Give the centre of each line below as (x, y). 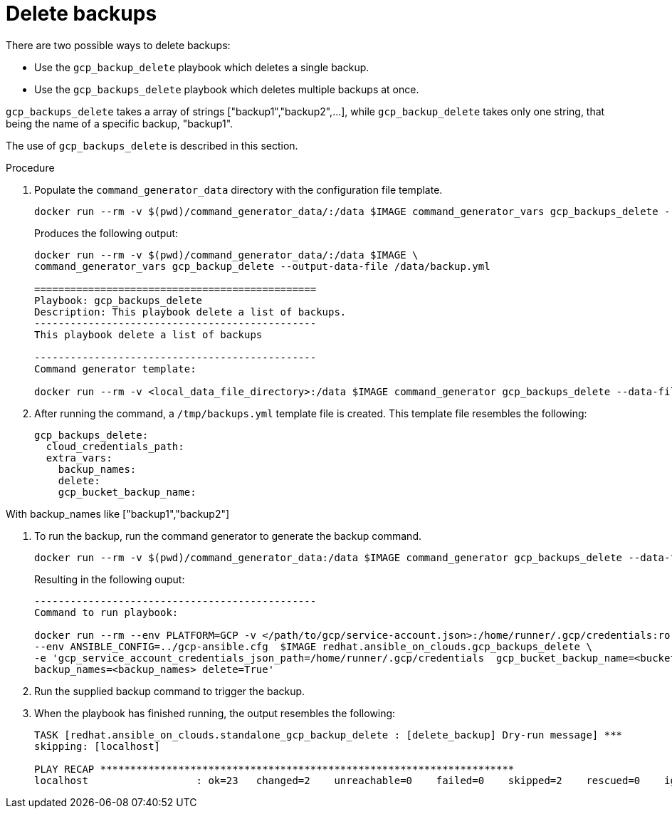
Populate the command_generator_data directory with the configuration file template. (238, 189)
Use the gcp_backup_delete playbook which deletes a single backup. (202, 67)
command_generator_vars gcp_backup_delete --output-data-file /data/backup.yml (262, 266)
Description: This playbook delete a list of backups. (190, 312)
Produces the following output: (106, 233)
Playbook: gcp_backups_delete (119, 300)
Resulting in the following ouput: (110, 579)
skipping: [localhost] (98, 746)
